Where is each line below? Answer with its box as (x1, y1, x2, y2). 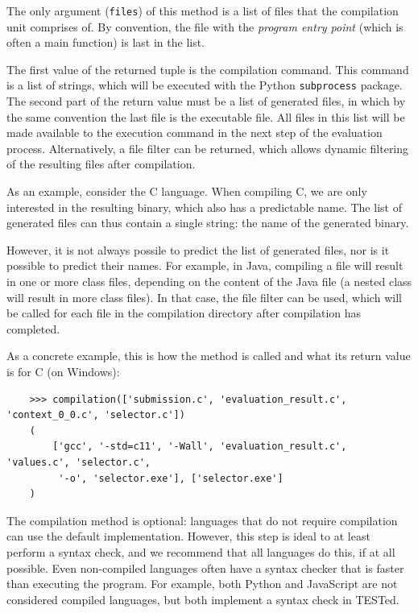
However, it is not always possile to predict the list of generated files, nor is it (6, 241, 390, 258)
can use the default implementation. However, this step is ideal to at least (6, 528, 370, 545)
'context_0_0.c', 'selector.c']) (6, 409, 185, 421)
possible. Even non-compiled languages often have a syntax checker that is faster (6, 559, 404, 576)
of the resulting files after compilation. (6, 155, 196, 172)
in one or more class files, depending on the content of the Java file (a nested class (6, 273, 412, 290)
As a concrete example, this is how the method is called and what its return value (6, 347, 411, 364)
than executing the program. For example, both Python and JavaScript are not (6, 575, 398, 592)
